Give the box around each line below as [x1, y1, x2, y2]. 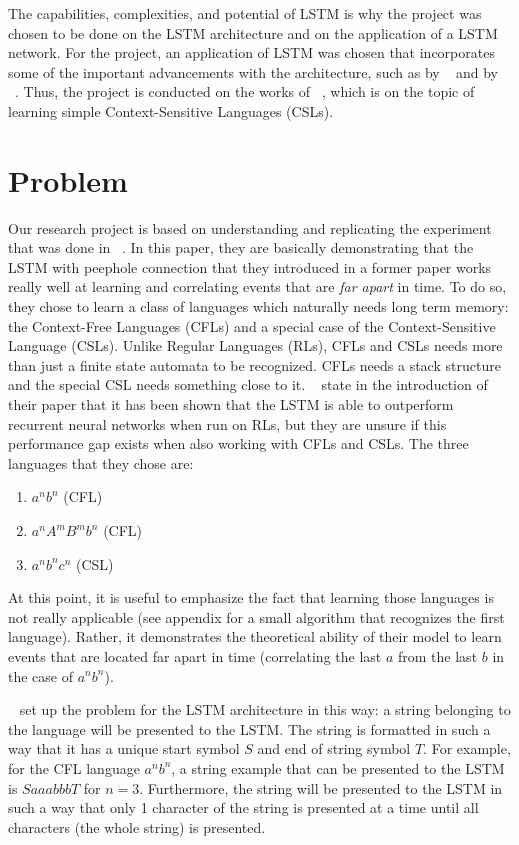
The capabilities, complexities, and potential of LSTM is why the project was [8, 3, 482, 23]
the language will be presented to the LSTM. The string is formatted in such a [8, 718, 491, 739]
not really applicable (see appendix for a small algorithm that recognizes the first [8, 606, 505, 627]
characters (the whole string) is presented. [8, 816, 266, 837]
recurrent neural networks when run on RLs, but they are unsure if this [8, 413, 447, 434]
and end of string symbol [257, 738, 411, 759]
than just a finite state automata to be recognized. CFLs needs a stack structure [8, 354, 501, 375]
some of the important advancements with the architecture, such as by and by [8, 61, 499, 82]
